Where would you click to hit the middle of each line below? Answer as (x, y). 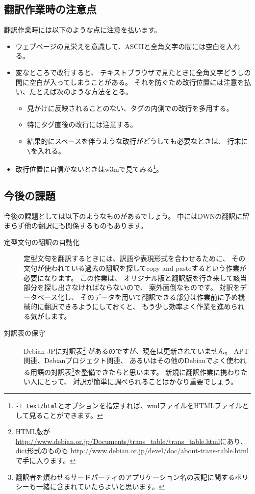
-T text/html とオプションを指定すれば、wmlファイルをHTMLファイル (129, 405)
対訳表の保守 (25, 332)
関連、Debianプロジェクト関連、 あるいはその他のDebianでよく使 (128, 360)
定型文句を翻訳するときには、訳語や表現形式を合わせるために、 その (135, 258)
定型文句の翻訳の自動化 (42, 242)
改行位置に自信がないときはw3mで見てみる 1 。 (89, 168)
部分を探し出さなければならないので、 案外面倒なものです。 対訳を (132, 287)
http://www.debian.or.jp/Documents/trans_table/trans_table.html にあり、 (131, 441)
